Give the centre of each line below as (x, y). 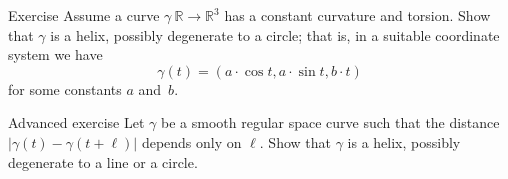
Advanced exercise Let (76, 122)
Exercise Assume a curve (84, 15)
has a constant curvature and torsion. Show (357, 15)
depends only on (191, 141)
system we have (55, 54)
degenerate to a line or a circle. (103, 161)
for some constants (65, 88)
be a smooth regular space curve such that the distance (330, 122)
